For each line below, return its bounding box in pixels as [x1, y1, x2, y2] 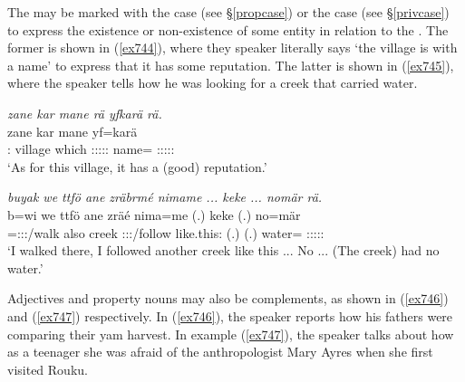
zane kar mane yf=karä [7, 121, 138, 140]
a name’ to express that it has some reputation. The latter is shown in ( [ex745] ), [7, 55, 454, 74]
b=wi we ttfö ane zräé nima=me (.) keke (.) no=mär [7, 205, 301, 224]
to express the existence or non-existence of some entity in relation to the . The [7, 20, 449, 39]
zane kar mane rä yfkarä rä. [7, 103, 162, 122]
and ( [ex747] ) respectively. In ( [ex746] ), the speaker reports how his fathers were [7, 306, 453, 325]
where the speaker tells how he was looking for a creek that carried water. [7, 73, 418, 92]
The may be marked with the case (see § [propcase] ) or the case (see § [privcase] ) [7, 3, 450, 21]
